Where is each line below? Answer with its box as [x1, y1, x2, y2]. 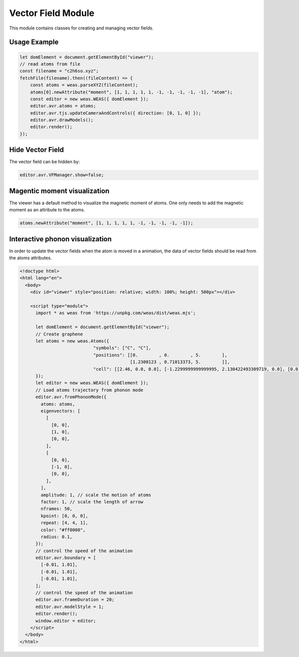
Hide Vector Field [9, 145, 64, 154]
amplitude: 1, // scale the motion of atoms [40, 492, 151, 498]
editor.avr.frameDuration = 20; [35, 597, 115, 603]
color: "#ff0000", [40, 527, 86, 533]
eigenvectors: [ [40, 408, 81, 414]
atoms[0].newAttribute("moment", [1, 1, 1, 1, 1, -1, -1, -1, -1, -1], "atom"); [30, 89, 233, 95]
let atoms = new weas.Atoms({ [35, 338, 110, 344]
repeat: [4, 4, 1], [40, 520, 88, 526]
